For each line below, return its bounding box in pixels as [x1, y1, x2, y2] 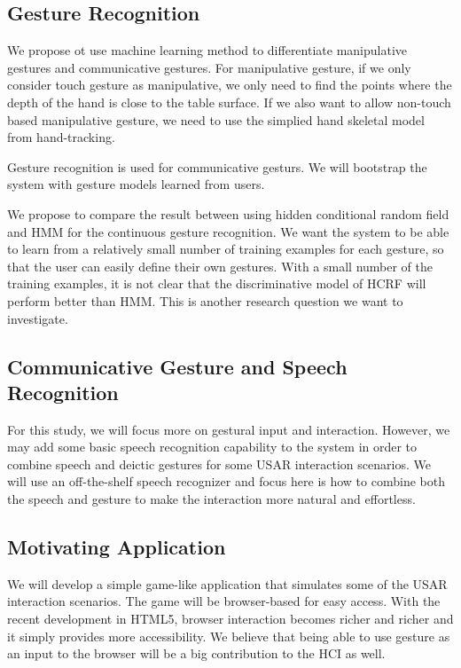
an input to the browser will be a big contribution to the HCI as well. [7, 644, 386, 663]
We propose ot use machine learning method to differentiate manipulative [7, 41, 407, 59]
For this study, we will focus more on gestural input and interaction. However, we [7, 420, 450, 438]
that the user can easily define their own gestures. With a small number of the [7, 256, 434, 275]
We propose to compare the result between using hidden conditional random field [7, 204, 449, 223]
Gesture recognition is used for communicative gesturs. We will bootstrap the [7, 157, 427, 176]
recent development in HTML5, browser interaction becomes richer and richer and [7, 609, 454, 628]
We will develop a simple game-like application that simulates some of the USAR [7, 574, 448, 593]
